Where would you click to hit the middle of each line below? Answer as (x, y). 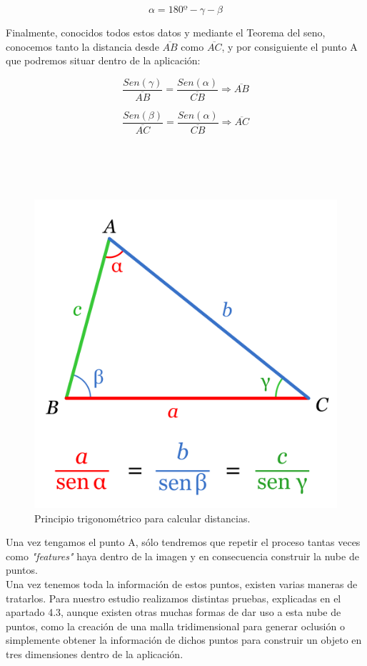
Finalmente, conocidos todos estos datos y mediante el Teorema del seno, (166, 32)
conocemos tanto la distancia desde (82, 46)
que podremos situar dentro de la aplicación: (103, 60)
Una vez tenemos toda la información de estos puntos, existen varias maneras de (182, 583)
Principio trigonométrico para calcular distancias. (142, 518)
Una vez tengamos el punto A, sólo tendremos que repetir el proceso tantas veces (183, 542)
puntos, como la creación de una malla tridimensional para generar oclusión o (175, 626)
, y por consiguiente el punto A (290, 46)
